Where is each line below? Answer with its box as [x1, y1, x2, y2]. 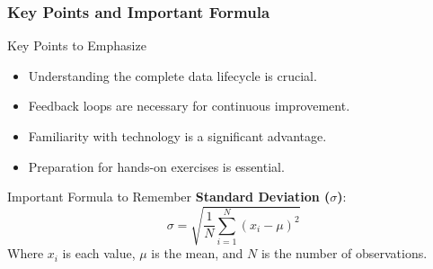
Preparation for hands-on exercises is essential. [28, 157, 285, 175]
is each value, [62, 244, 136, 263]
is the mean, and [151, 244, 243, 263]
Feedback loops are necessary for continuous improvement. [28, 96, 350, 115]
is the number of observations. [261, 244, 428, 263]
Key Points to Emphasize [7, 36, 146, 55]
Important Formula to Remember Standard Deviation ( [7, 187, 331, 206]
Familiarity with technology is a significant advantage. [28, 127, 327, 145]
